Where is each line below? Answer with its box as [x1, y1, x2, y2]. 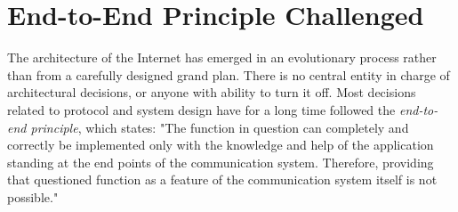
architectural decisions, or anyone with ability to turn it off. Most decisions [7, 83, 416, 102]
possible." [7, 187, 59, 206]
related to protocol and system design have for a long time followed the [7, 100, 396, 118]
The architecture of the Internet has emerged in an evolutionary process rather [7, 48, 437, 67]
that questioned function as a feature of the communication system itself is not [7, 170, 438, 189]
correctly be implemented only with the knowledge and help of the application [7, 135, 434, 154]
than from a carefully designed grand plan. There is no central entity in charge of [7, 65, 450, 84]
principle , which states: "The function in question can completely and [30, 118, 409, 136]
